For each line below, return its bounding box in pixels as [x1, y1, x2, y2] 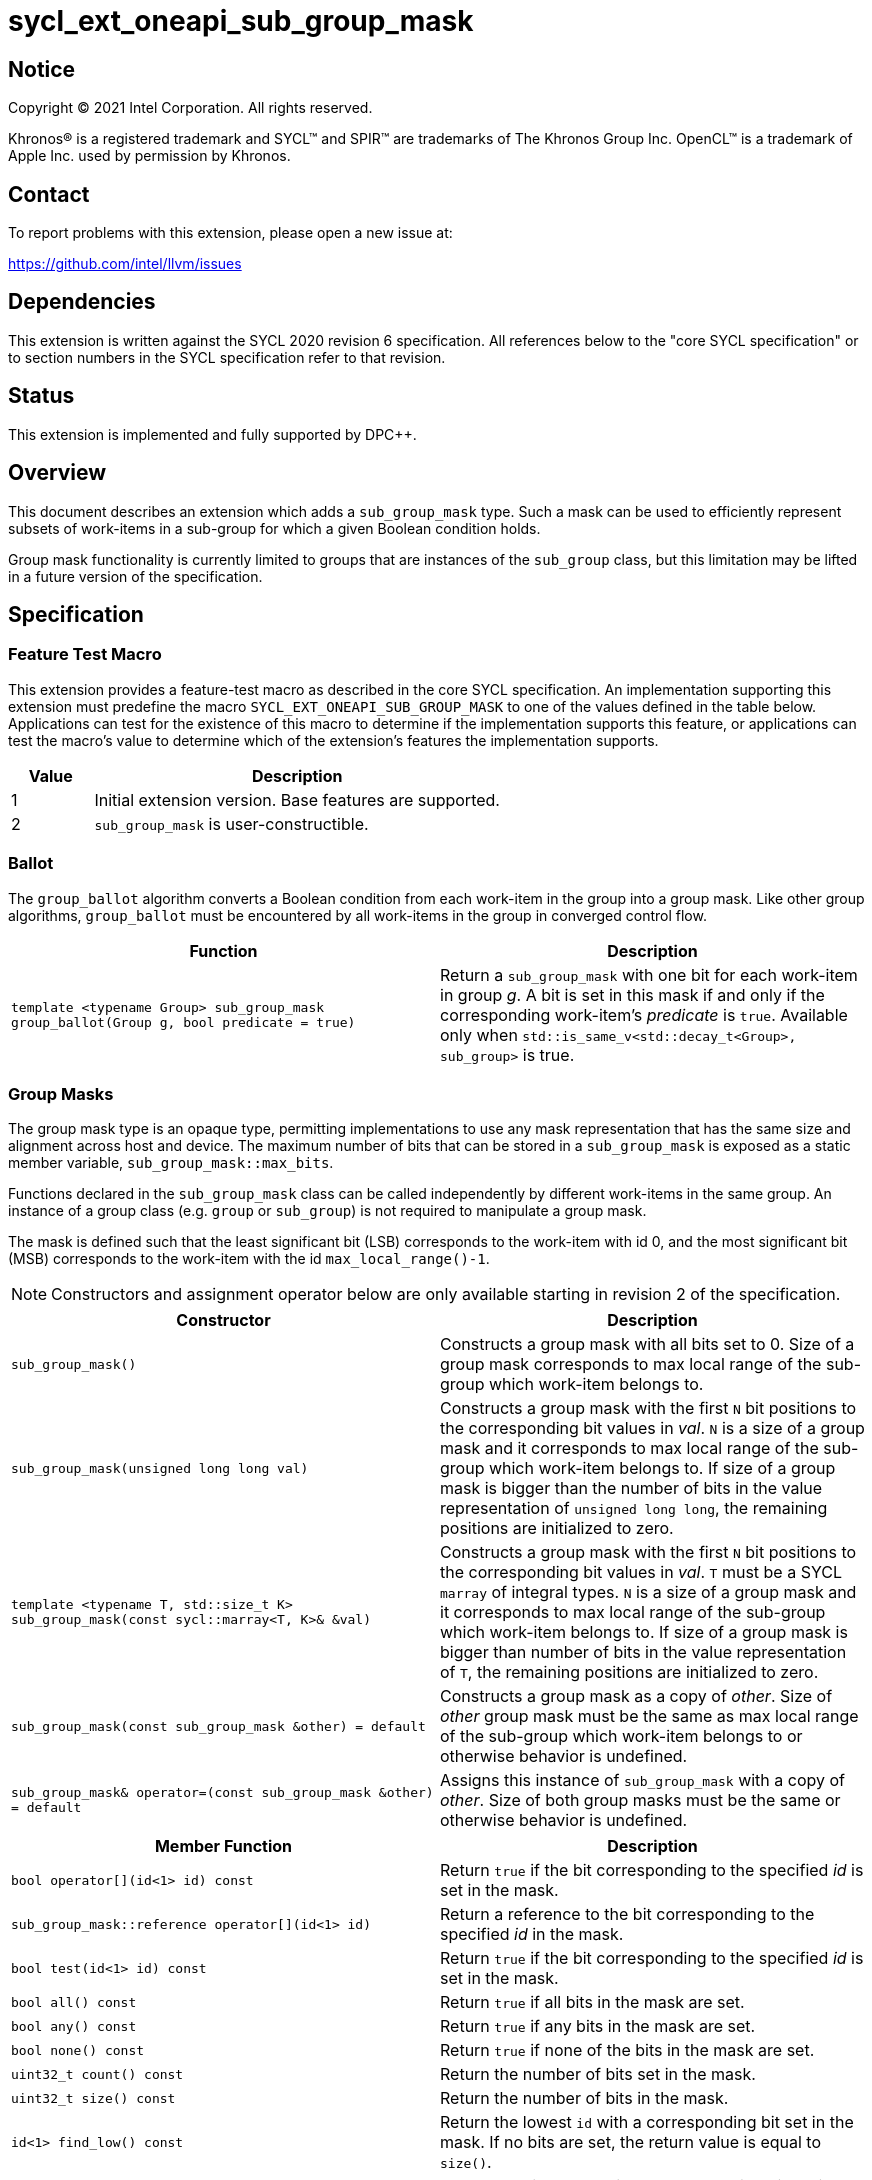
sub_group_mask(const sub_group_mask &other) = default [11, 1718, 426, 1734]
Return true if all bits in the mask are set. [440, 1992, 745, 2013]
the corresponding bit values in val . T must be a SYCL [440, 1562, 842, 1583]
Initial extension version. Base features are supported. [94, 789, 500, 810]
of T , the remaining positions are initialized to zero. [440, 1662, 819, 1683]
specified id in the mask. [440, 1924, 624, 1945]
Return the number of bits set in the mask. [440, 2064, 756, 2085]
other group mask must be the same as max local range [440, 1706, 859, 1727]
